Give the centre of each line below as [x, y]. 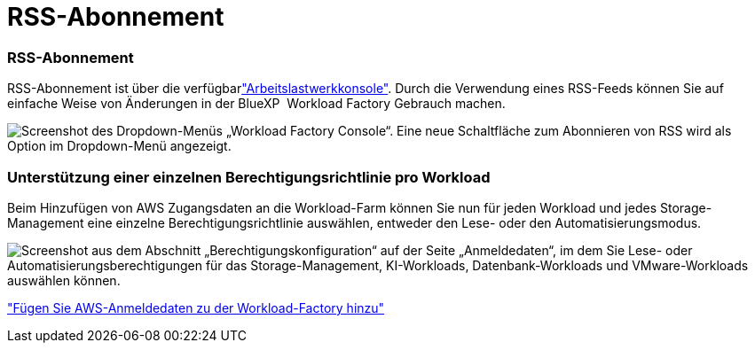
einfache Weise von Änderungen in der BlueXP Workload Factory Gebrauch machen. [256, 104]
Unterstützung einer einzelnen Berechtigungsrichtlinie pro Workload [249, 177]
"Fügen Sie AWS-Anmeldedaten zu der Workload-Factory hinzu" [196, 307]
